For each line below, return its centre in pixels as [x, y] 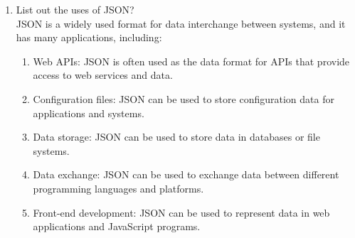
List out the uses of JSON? [75, 9]
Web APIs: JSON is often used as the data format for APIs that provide [191, 61]
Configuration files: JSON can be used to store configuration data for [184, 98]
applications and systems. [89, 113]
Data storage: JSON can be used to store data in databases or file [176, 137]
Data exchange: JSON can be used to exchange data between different [186, 174]
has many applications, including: [89, 37]
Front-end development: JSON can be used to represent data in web [181, 212]
